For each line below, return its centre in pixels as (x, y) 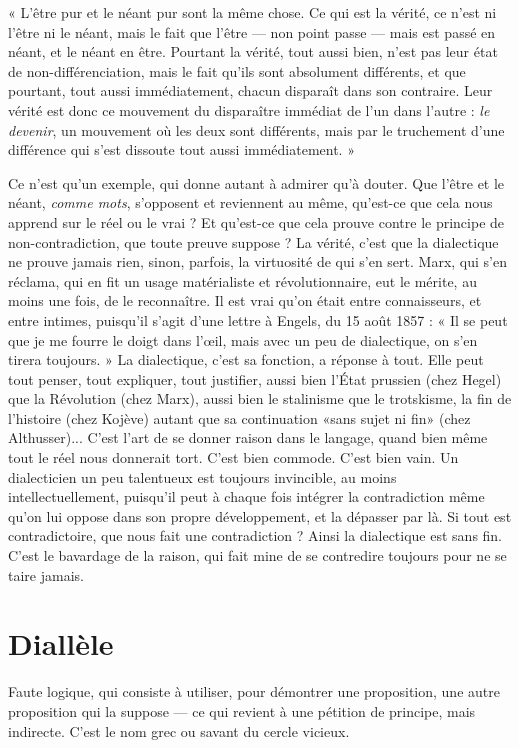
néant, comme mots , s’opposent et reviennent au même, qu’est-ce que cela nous (250, 202)
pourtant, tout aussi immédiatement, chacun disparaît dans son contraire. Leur (250, 90)
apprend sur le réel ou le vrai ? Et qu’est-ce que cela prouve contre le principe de (256, 221)
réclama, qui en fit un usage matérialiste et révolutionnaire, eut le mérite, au (242, 280)
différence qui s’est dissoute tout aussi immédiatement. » (181, 149)
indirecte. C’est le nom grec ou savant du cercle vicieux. (179, 730)
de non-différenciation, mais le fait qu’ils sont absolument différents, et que (237, 70)
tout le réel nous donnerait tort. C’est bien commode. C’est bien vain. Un (233, 457)
